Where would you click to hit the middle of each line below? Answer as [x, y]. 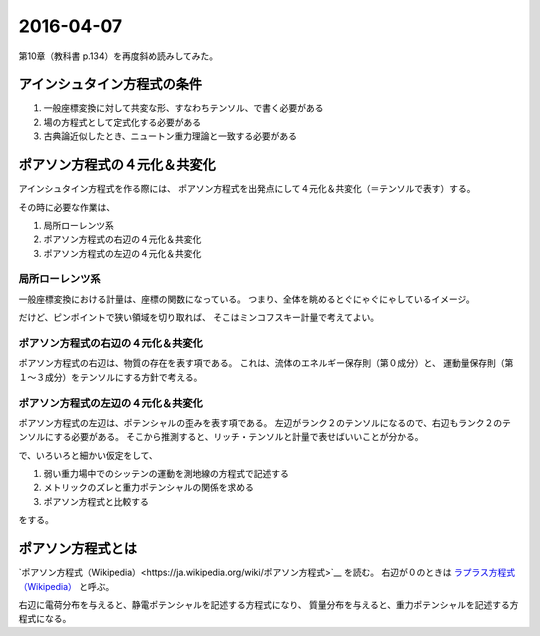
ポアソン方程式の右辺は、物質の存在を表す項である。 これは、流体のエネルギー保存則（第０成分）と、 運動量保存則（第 [266, 363]
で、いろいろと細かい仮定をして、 [88, 455]
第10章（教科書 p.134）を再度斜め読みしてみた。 [118, 56]
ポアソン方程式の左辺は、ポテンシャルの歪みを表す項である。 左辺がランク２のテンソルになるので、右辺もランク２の [260, 422]
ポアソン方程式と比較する [96, 501]
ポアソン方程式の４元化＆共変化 [117, 165]
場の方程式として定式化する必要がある [122, 122]
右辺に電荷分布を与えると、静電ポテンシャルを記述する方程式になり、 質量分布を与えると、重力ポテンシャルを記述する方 [268, 604]
